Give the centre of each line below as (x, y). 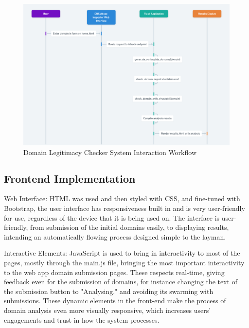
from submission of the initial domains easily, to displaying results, (130, 227)
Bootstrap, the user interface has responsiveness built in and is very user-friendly (124, 208)
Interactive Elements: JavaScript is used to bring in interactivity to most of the (122, 253)
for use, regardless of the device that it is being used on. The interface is (112, 217)
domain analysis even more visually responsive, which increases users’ (107, 310)
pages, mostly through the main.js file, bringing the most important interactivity (124, 263)
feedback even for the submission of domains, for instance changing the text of (121, 282)
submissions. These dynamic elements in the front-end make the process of (115, 301)
